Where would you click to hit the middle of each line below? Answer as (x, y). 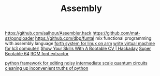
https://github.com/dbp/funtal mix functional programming (93, 38)
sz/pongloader (20, 38)
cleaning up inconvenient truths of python (47, 68)
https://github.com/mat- (116, 33)
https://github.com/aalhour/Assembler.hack (48, 33)
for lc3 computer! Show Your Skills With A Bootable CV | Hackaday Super (78, 48)
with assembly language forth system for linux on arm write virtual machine (80, 44)
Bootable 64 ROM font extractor (37, 54)
